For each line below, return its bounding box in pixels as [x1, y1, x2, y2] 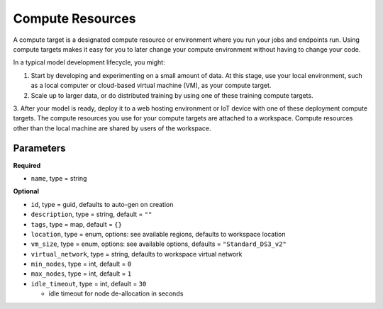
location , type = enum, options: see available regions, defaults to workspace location [30, 230, 287, 238]
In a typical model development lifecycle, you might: [13, 58, 166, 67]
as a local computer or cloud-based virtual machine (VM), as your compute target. [30, 82, 272, 90]
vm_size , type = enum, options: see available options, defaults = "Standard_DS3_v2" [30, 240, 287, 248]
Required [13, 161, 41, 169]
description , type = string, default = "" [30, 210, 152, 219]
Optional [13, 187, 39, 196]
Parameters [13, 142, 66, 154]
